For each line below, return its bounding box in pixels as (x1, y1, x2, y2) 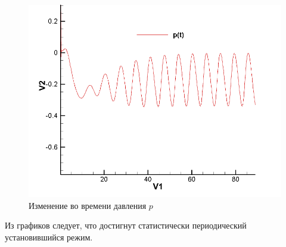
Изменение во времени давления (29, 199, 147, 211)
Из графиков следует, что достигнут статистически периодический (5, 219, 247, 232)
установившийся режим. (5, 230, 93, 243)
